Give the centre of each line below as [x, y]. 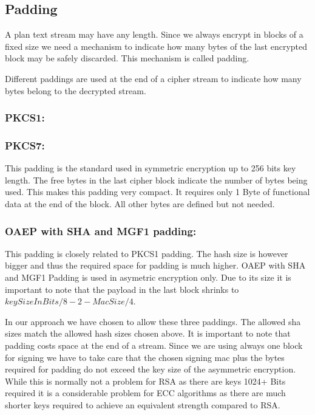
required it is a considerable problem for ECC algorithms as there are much [145, 393]
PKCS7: [25, 145]
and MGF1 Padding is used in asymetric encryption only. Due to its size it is [148, 277]
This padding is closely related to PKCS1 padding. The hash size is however [147, 253]
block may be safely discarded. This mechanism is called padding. [127, 58]
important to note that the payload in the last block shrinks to [122, 289]
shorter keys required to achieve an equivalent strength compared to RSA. [143, 404]
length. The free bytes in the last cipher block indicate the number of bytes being [156, 180]
